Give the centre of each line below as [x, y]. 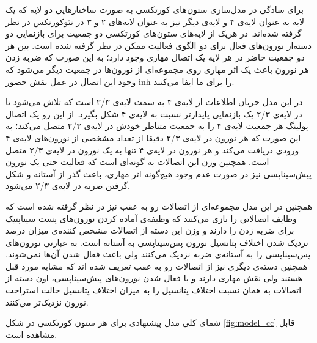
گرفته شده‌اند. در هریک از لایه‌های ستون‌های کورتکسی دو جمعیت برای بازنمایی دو [154, 33]
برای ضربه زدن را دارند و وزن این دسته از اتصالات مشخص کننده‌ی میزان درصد [150, 230]
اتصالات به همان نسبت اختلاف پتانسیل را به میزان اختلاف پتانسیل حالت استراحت [154, 290]
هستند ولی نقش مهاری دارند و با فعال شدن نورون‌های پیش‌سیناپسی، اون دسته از [154, 278]
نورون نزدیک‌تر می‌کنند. [47, 302]
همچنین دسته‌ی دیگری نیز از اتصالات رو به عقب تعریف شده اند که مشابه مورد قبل [157, 266]
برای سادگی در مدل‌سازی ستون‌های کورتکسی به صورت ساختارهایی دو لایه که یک [155, 9]
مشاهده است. [31, 334]
